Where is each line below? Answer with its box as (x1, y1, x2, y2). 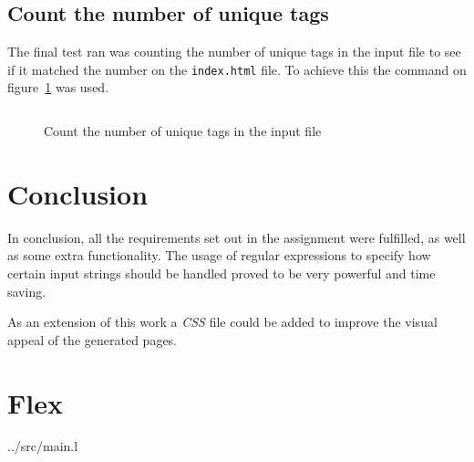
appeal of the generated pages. (7, 330, 178, 349)
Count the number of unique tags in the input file (44, 121, 322, 141)
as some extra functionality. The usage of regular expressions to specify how (7, 246, 431, 265)
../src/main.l (7, 436, 78, 456)
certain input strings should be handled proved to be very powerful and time (7, 263, 436, 282)
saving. (7, 281, 46, 300)
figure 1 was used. (7, 78, 109, 97)
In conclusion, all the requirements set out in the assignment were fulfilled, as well (7, 227, 466, 247)
